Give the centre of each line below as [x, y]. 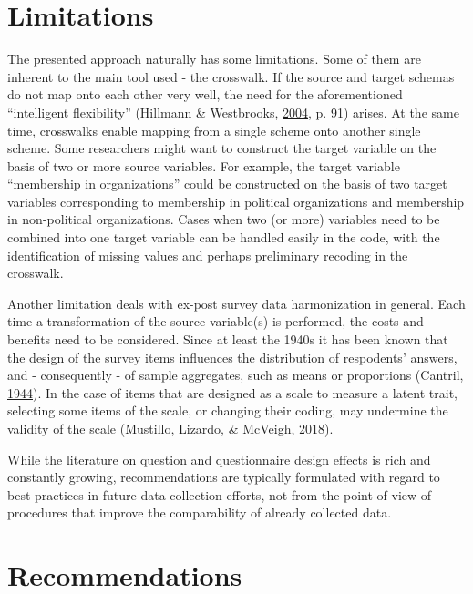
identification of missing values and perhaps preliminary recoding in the [208, 255]
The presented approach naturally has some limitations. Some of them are [214, 59]
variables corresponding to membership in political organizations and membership [236, 201]
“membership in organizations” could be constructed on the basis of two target [227, 184]
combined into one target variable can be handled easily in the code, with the [224, 237]
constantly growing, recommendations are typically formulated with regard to [224, 477]
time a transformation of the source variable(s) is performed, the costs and [216, 321]
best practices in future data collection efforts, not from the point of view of [220, 494]
